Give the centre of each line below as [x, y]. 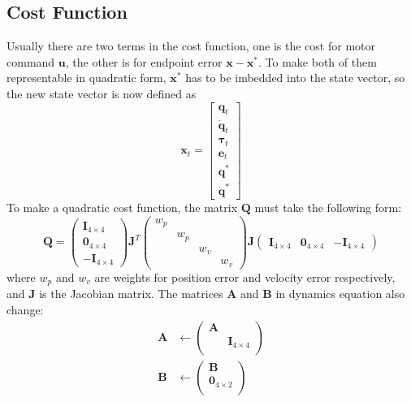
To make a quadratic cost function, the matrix [122, 207]
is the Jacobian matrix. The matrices [131, 294]
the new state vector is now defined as [102, 93]
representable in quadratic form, [87, 78]
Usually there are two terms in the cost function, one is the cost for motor [191, 46]
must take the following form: [328, 207]
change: [25, 309]
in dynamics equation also [340, 294]
